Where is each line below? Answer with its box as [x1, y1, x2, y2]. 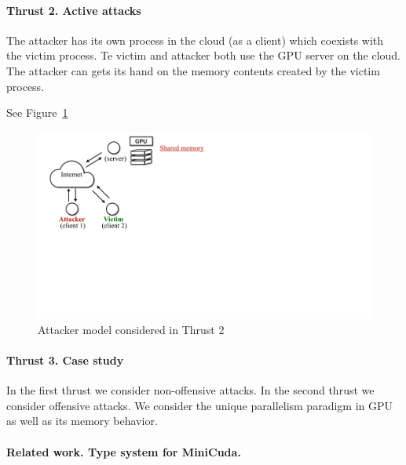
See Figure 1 [6, 104, 68, 121]
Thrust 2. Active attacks [6, 2, 141, 18]
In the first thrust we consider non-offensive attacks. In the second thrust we [6, 382, 375, 398]
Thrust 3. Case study [6, 352, 124, 369]
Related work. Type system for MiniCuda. [6, 443, 241, 460]
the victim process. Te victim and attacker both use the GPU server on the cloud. [6, 47, 401, 64]
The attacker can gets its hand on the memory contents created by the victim [6, 62, 380, 78]
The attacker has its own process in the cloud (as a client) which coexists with [6, 31, 384, 48]
